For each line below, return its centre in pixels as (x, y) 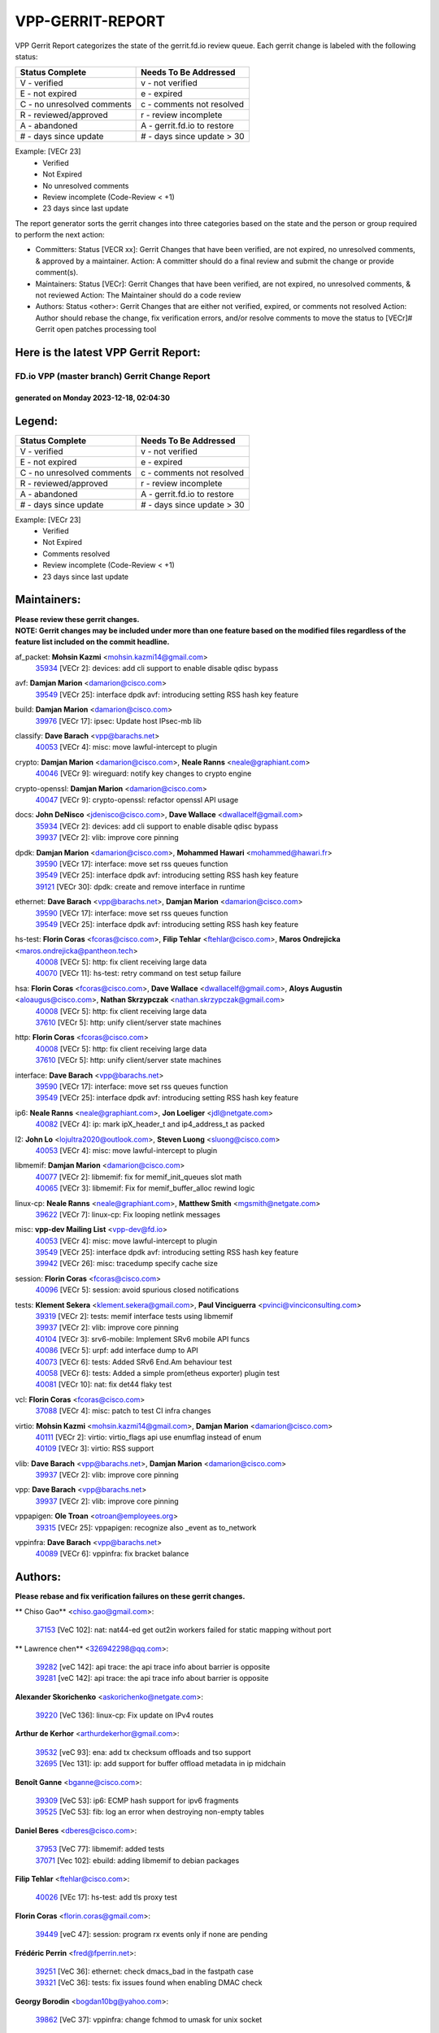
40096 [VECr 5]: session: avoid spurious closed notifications (137, 1290)
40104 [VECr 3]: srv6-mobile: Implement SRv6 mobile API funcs (143, 1339)
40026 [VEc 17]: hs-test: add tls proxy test (106, 1897)
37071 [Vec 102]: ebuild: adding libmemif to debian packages (137, 1860)
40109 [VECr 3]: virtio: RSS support (95, 1448)
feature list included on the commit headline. (92, 642)
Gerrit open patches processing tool (96, 329)
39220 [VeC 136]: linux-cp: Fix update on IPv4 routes (125, 1715)
